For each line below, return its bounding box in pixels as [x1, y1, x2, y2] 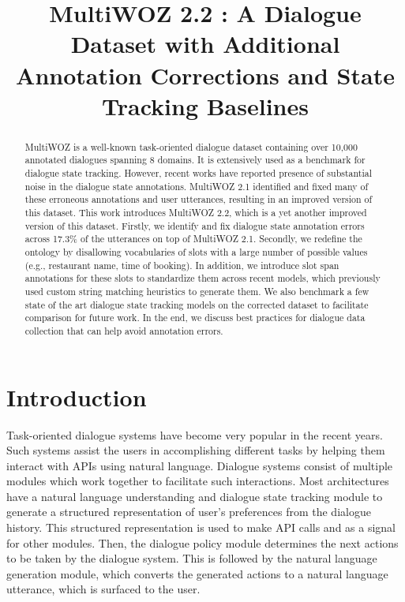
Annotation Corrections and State [16, 58, 395, 91]
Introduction [6, 380, 147, 413]
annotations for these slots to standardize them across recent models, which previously [24, 271, 381, 285]
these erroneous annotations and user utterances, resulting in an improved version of [24, 193, 373, 206]
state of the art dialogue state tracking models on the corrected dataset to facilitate [24, 297, 369, 311]
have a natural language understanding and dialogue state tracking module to [6, 488, 383, 504]
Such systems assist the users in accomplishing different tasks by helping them [6, 442, 385, 458]
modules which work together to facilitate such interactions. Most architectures [6, 473, 389, 489]
